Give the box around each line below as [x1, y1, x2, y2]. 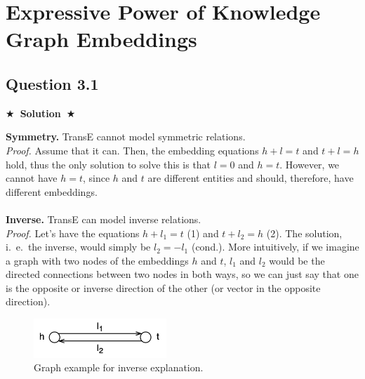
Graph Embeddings [6, 25, 197, 53]
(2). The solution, [266, 225, 343, 240]
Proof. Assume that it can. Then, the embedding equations [6, 142, 259, 157]
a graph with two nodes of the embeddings [6, 253, 189, 267]
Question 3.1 [6, 72, 99, 94]
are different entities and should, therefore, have [147, 171, 354, 185]
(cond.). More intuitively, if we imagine [191, 239, 359, 254]
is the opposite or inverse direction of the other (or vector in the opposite [6, 280, 321, 295]
